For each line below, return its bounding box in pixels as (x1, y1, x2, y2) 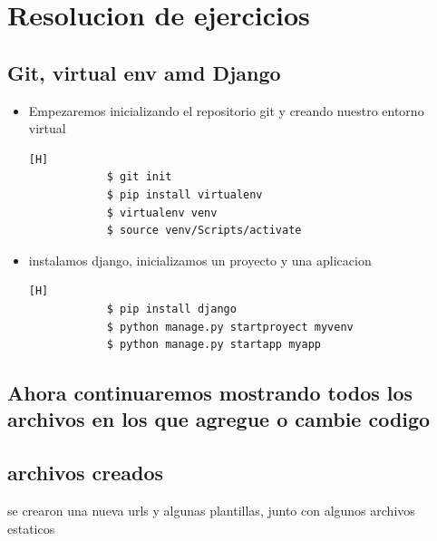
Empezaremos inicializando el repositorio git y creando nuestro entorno (28, 101, 424, 120)
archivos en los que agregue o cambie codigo (7, 405, 431, 433)
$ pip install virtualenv (106, 188, 263, 201)
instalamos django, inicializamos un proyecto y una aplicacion (28, 250, 372, 269)
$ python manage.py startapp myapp (106, 338, 321, 352)
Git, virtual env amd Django (7, 58, 281, 86)
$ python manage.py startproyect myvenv (106, 320, 354, 333)
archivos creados (7, 459, 164, 487)
